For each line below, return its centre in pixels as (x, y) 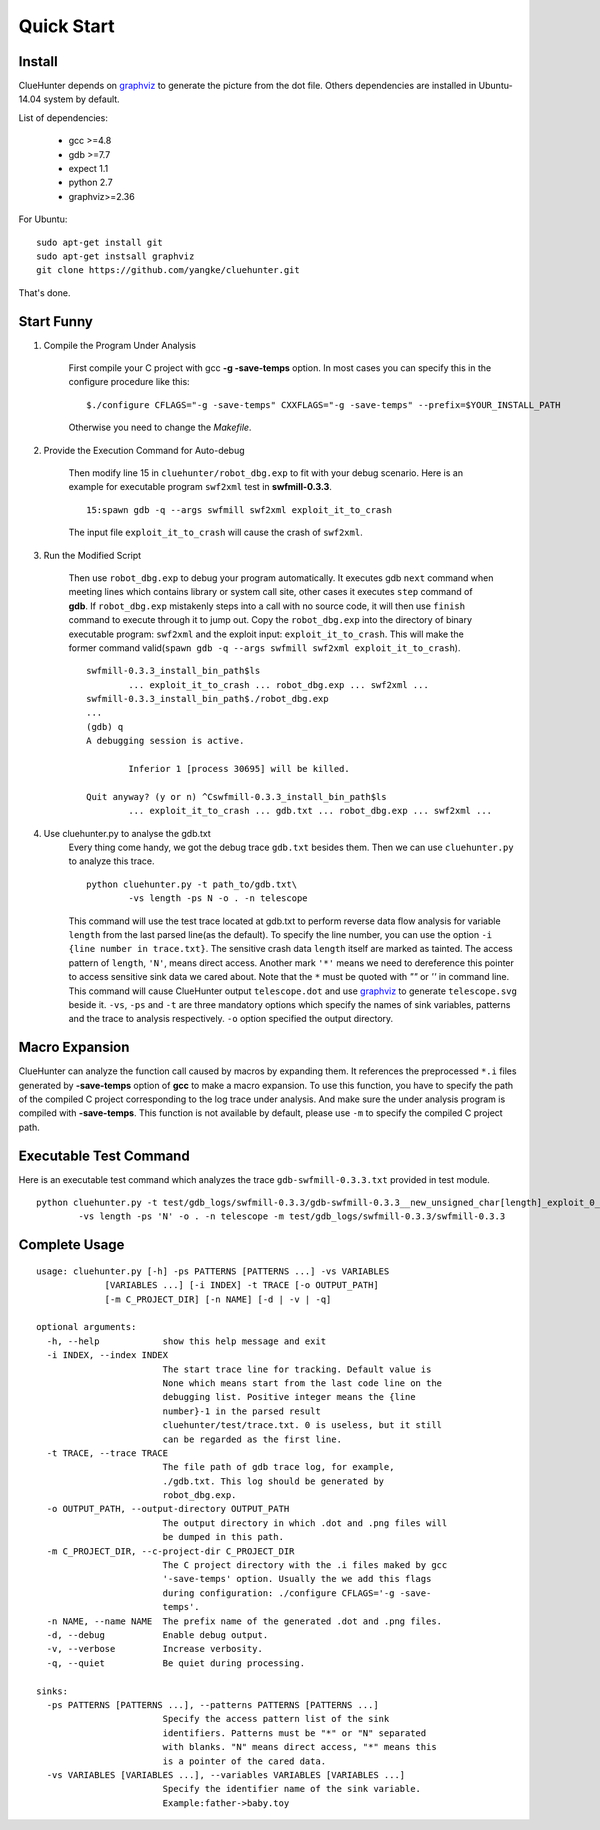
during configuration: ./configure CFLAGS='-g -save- (297, 1593)
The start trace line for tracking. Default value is (297, 1369)
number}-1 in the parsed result (242, 1411)
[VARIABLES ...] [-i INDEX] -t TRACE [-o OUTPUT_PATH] (241, 1285)
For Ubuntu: (43, 219)
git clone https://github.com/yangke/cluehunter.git (168, 270)
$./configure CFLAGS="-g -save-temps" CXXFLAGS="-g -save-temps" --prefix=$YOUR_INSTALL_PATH (323, 404)
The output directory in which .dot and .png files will (305, 1523)
